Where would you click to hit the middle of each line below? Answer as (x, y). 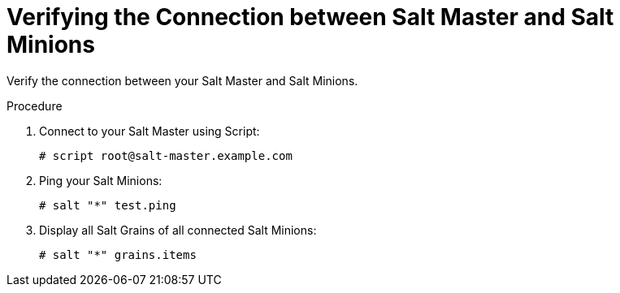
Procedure (35, 106)
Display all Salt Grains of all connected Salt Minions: (178, 230)
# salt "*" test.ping (108, 205)
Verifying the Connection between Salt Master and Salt (310, 17)
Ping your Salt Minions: (101, 180)
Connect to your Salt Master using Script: (150, 131)
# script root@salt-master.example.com (166, 155)
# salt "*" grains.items (118, 254)
